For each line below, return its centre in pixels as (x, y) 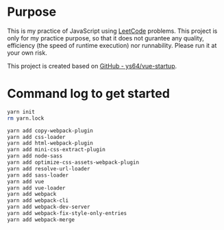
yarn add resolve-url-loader (49, 168)
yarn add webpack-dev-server (49, 207)
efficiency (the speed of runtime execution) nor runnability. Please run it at (112, 45)
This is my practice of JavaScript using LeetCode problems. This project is (112, 31)
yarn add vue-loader (37, 188)
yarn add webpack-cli (38, 201)
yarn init (21, 112)
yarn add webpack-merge (41, 220)
